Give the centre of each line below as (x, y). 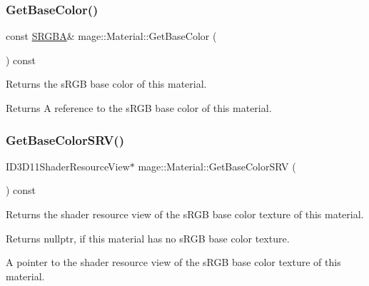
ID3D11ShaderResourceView (68, 166)
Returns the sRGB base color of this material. (106, 84)
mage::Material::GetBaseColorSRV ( (217, 166)
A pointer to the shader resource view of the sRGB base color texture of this (173, 262)
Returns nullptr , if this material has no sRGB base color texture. (148, 238)
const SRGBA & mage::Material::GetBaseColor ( (111, 36)
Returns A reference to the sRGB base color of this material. (139, 108)
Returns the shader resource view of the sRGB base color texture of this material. (185, 214)
